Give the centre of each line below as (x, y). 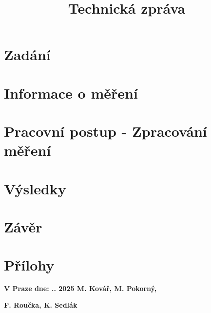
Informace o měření (71, 93)
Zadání (27, 54)
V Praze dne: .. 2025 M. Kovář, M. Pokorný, (80, 288)
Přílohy (29, 265)
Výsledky (35, 188)
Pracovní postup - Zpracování (105, 131)
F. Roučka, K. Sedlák (41, 304)
